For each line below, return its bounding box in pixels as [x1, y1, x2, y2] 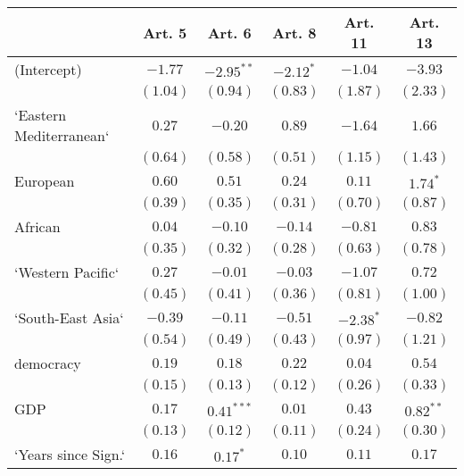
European [14, 171, 75, 191]
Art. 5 [143, 21, 187, 43]
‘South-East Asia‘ [14, 307, 124, 328]
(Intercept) [14, 59, 82, 79]
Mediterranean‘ [14, 125, 110, 146]
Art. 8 [272, 21, 317, 43]
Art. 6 [207, 21, 252, 43]
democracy [14, 353, 81, 373]
